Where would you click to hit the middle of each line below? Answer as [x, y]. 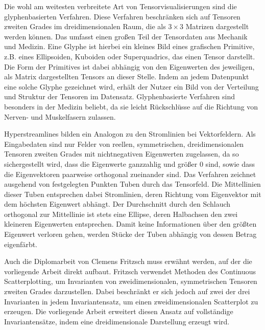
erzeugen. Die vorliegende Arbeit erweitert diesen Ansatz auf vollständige [119, 311]
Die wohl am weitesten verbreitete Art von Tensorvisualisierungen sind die [121, 6]
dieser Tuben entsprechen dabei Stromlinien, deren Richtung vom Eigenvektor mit [133, 194]
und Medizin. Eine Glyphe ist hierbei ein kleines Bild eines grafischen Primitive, [129, 46]
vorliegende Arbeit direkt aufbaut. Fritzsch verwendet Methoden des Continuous [130, 271]
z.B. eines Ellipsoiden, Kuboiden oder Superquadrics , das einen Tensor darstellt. [130, 56]
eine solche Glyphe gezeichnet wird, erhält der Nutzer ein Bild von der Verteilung [131, 86]
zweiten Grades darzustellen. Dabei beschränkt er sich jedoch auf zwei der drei [127, 291]
